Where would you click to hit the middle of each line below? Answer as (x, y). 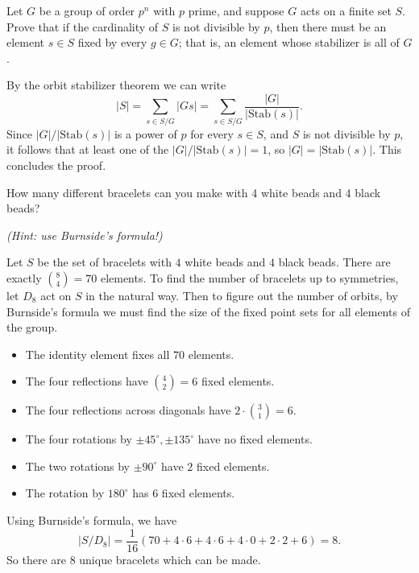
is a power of (145, 133)
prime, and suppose (236, 10)
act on (56, 295)
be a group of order (87, 10)
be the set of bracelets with (104, 262)
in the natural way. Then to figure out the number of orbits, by (242, 295)
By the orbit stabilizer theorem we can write (116, 85)
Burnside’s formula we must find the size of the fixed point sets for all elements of (208, 311)
